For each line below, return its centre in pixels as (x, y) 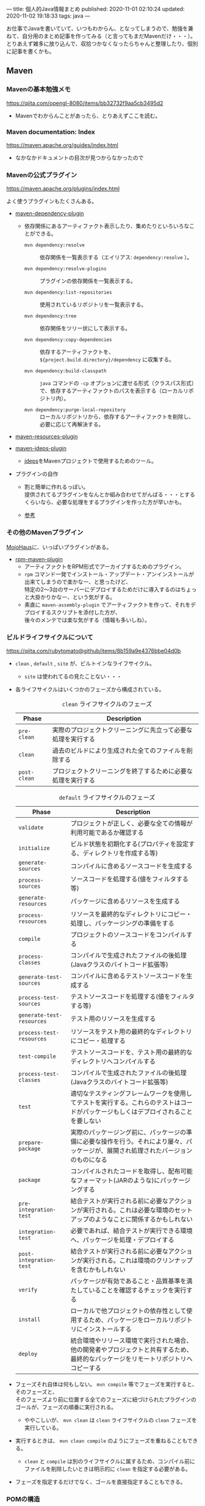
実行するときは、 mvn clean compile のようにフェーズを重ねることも (101, 1440)
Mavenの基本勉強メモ (39, 89)
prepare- (31, 1142)
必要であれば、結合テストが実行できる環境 (131, 1230)
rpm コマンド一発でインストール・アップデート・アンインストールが (109, 574)
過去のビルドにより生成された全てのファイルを (120, 751)
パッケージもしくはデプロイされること (138, 1111)
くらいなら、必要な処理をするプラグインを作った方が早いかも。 (104, 502)
